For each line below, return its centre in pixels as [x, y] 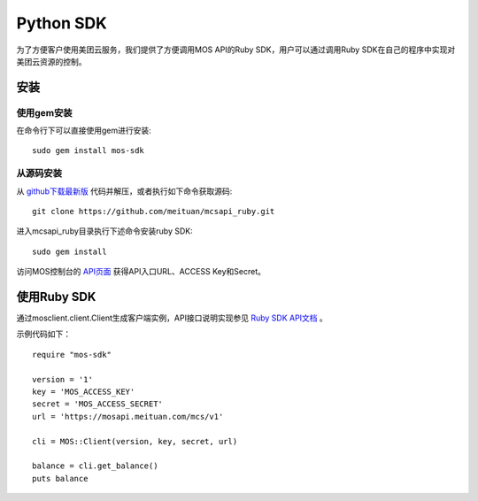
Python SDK [62, 23]
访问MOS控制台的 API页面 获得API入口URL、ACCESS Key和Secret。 [141, 272]
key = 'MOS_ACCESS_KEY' [84, 392]
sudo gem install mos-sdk [89, 151]
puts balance [60, 478]
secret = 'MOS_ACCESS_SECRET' [98, 404]
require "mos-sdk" [72, 355]
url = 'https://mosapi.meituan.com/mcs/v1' [128, 416]
